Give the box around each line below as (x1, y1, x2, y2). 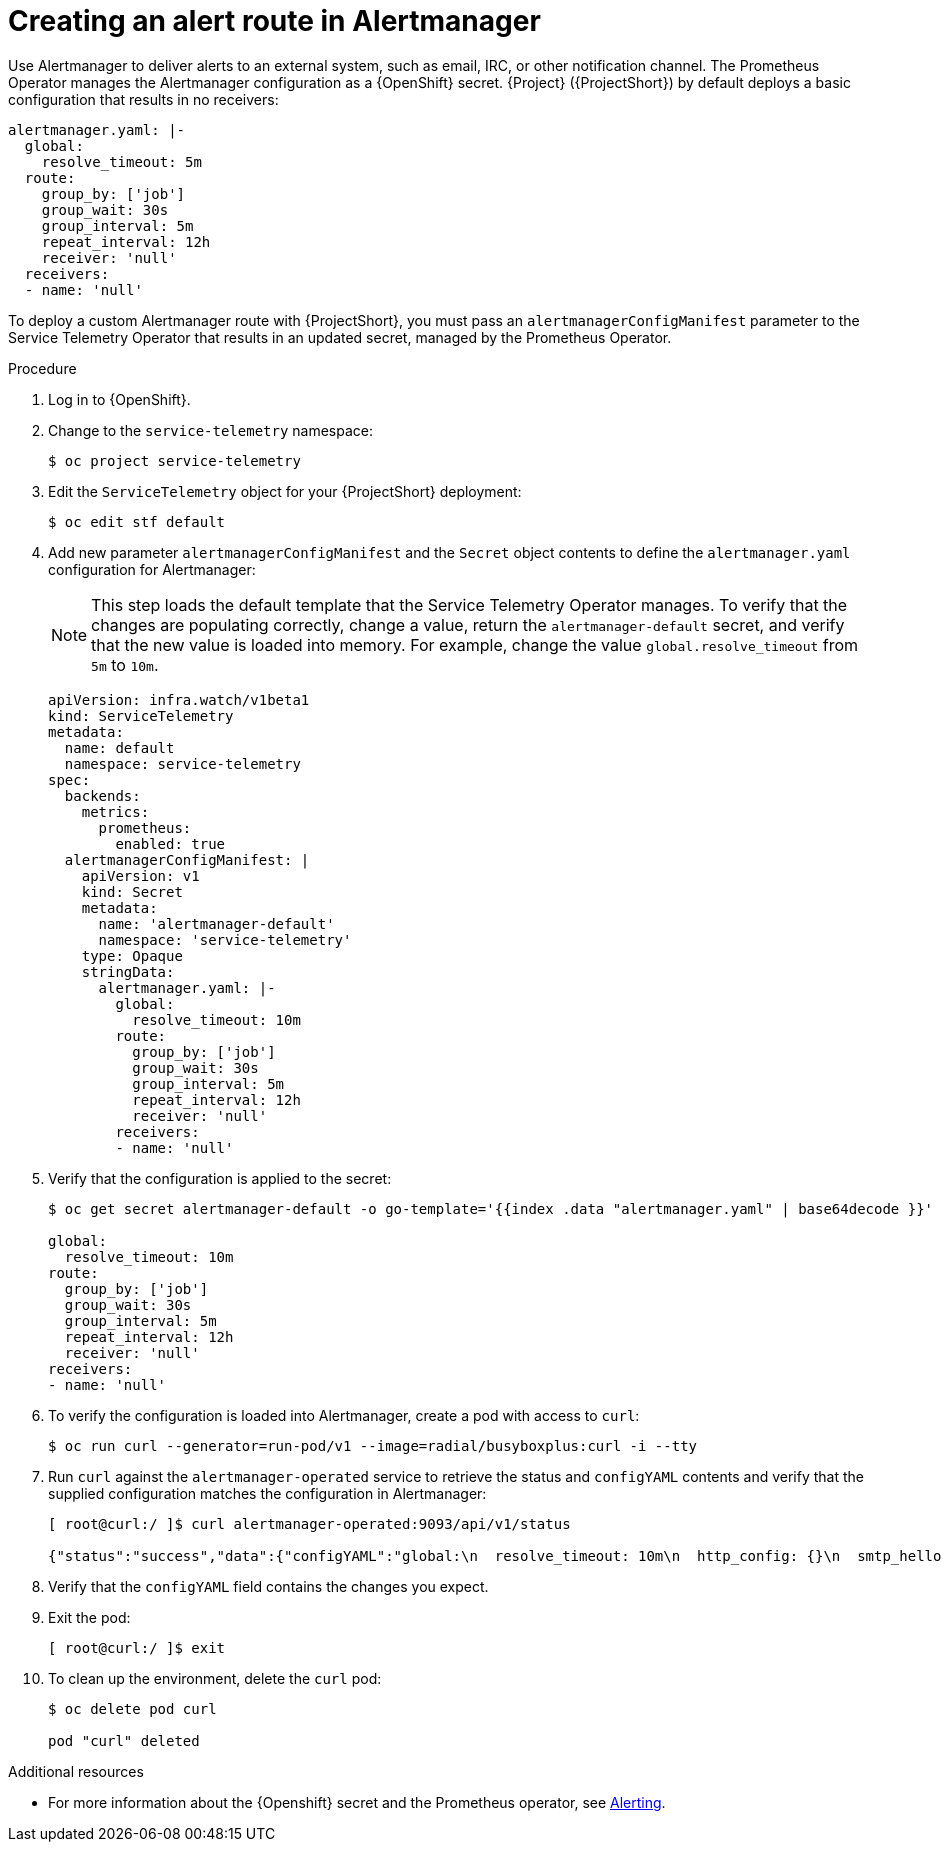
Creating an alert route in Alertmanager (8, 4, 541, 38)
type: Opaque (81, 947, 183, 964)
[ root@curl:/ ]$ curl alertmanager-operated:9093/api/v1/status (48, 1515, 571, 1532)
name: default (64, 739, 175, 756)
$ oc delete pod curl (48, 1700, 217, 1717)
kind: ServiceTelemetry (48, 707, 234, 724)
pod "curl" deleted (48, 1732, 200, 1749)
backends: (64, 787, 141, 804)
